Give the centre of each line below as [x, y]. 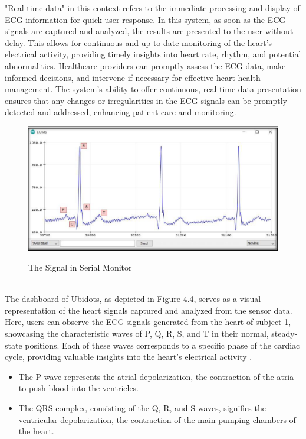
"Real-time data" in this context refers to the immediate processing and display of [152, 8]
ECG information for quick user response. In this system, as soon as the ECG [145, 19]
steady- [284, 333]
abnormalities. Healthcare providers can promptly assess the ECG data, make [145, 65]
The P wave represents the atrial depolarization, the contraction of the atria [156, 376]
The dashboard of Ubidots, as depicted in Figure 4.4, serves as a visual [133, 299]
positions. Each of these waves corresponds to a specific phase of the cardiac [162, 345]
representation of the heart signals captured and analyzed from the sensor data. [149, 310]
